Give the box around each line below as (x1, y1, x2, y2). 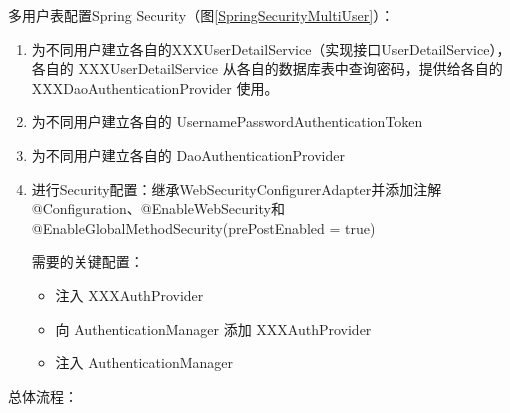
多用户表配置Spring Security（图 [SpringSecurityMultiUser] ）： (8, 5, 395, 25)
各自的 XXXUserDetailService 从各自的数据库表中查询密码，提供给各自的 (31, 58, 503, 79)
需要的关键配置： (31, 251, 144, 272)
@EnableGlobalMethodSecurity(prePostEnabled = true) (31, 217, 376, 238)
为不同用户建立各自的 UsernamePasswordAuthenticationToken (31, 111, 423, 132)
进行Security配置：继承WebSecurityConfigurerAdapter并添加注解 (31, 178, 442, 199)
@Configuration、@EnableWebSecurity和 (31, 198, 285, 219)
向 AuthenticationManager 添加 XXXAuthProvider (55, 318, 372, 339)
